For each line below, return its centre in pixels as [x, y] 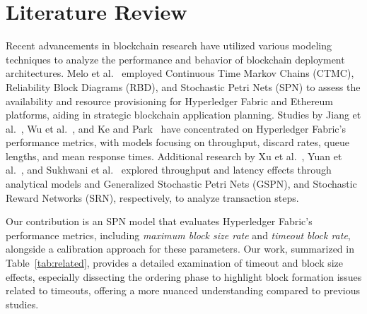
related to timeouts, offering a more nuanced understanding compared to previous [183, 290]
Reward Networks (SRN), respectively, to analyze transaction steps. [152, 197]
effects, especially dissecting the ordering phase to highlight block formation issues [184, 276]
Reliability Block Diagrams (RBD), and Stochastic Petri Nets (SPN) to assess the [183, 86]
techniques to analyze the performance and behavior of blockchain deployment [175, 59]
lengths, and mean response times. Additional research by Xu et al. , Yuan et [174, 156]
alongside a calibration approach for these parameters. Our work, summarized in [180, 249]
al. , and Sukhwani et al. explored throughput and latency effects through [169, 170]
